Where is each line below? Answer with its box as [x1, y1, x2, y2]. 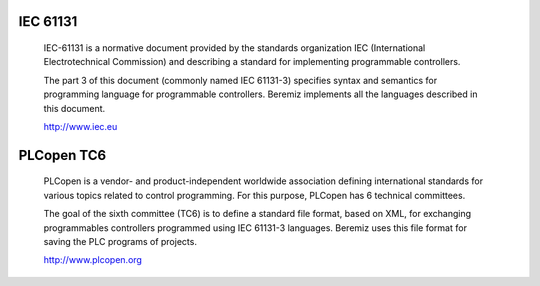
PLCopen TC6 [18, 146, 107, 164]
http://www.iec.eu [43, 120, 118, 132]
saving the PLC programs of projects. [43, 235, 197, 247]
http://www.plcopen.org [43, 254, 142, 266]
